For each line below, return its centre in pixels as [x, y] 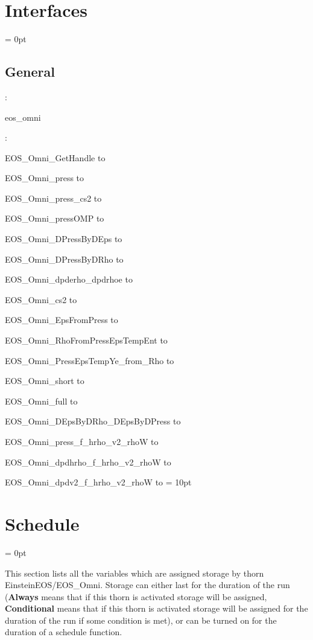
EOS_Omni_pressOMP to [55, 218]
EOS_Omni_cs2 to [41, 299]
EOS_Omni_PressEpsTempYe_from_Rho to [90, 360]
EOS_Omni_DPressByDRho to [64, 259]
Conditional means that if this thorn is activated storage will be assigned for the [156, 608]
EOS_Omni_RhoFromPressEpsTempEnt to [86, 340]
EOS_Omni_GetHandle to [55, 157]
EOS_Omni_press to [45, 178]
